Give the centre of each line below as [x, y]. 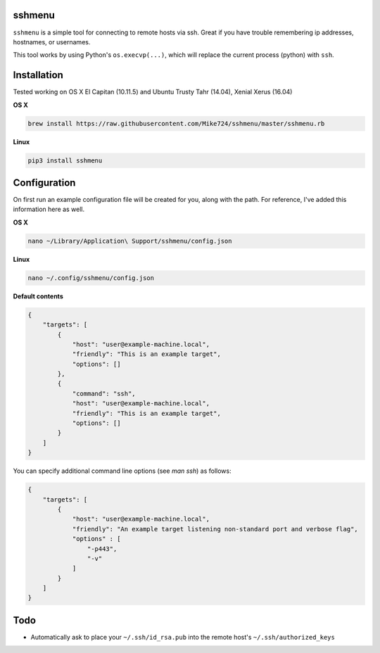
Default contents [38, 296]
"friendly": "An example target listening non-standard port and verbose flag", [215, 529]
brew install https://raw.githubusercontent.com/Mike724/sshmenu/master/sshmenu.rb [176, 123]
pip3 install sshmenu [65, 160]
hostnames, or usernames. [52, 42]
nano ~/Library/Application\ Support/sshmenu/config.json [130, 241]
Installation [38, 75]
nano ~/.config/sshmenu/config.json [91, 278]
